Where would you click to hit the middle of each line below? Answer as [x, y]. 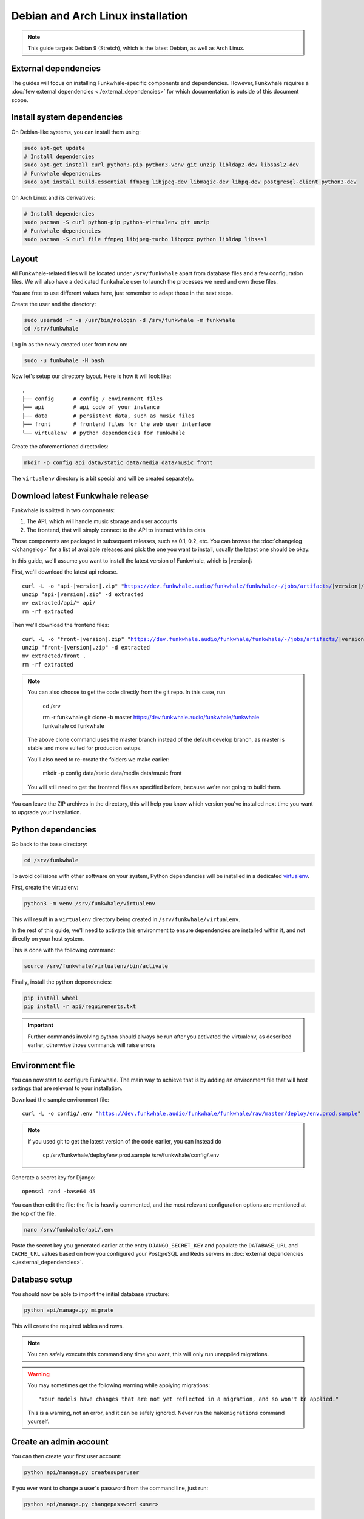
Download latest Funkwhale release [80, 495]
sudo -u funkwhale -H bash [64, 361]
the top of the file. [33, 1213]
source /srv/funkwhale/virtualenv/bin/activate [96, 966]
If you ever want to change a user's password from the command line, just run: [110, 1488]
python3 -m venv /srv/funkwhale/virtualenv [90, 903]
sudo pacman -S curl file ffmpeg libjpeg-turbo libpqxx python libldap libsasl [146, 239]
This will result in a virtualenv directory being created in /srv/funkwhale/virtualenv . [126, 919]
